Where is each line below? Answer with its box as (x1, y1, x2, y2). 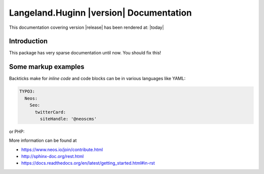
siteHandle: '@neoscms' (40, 116, 97, 122)
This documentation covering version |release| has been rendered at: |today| (9, 24, 164, 30)
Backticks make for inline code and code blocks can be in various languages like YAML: (9, 76, 186, 82)
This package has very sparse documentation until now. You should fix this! (9, 50, 161, 56)
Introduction (9, 37, 48, 45)
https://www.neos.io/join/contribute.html (21, 147, 103, 152)
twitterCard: (35, 109, 66, 115)
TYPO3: (19, 88, 35, 94)
